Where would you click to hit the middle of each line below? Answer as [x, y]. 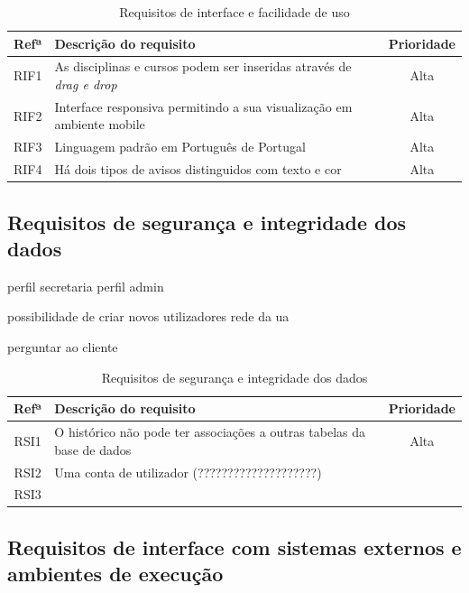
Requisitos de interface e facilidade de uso [234, 12]
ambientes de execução [115, 574]
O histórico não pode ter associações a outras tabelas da [210, 432]
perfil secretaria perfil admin [86, 286]
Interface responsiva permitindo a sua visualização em [203, 106]
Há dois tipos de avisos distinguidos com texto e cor [198, 169]
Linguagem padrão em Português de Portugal [180, 147]
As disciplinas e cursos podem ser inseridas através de [203, 66]
